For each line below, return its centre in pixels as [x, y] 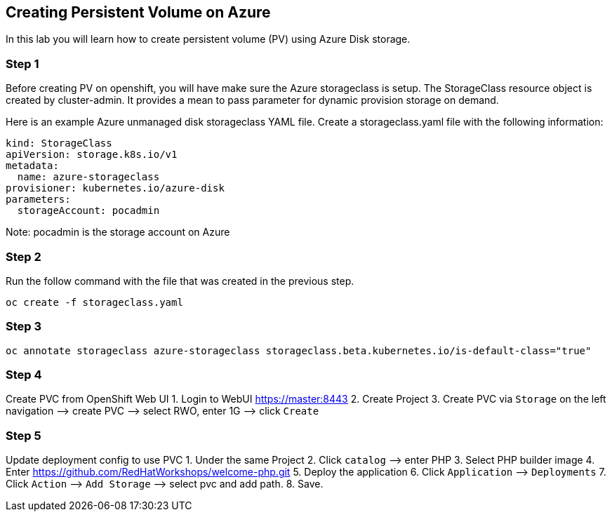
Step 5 [24, 435]
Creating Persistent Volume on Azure [138, 12]
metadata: [32, 166]
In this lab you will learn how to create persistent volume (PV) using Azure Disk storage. [208, 39]
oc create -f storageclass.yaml [94, 302]
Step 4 [24, 375]
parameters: [38, 200]
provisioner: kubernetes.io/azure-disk [115, 188]
